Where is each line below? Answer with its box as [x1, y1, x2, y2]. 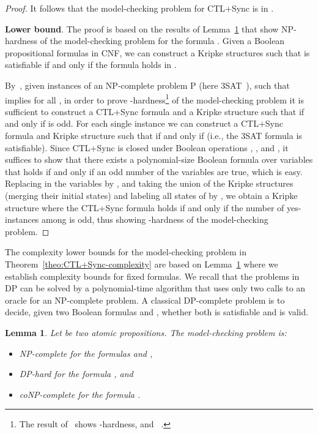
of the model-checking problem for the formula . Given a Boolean [40, 34, 285, 47]
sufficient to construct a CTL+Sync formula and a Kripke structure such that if [5, 105, 305, 118]
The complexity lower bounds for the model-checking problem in [5, 245, 246, 258]
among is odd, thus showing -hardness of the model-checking [42, 213, 268, 226]
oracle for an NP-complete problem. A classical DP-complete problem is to [5, 293, 285, 306]
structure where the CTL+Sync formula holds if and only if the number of [5, 201, 284, 214]
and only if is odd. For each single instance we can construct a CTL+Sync [5, 117, 283, 130]
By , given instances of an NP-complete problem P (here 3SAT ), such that [5, 78, 290, 91]
